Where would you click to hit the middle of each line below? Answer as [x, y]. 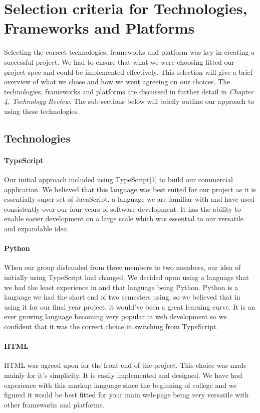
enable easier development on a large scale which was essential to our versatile [124, 219]
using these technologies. [42, 111]
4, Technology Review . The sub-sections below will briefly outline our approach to [129, 101]
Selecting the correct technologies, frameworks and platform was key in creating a [129, 52]
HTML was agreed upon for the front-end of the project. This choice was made [125, 365]
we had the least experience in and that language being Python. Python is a [121, 287]
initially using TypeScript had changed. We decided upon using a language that [126, 277]
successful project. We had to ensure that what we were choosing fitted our [119, 61]
